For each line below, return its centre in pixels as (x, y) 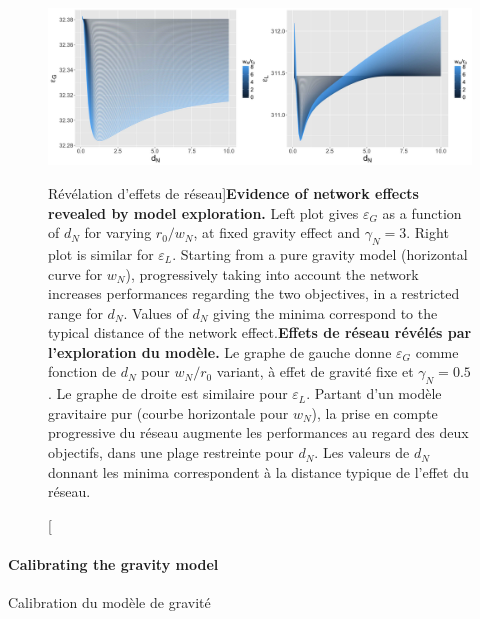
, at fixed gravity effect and (276, 232)
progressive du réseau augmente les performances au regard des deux (258, 432)
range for (75, 312)
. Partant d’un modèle (374, 393)
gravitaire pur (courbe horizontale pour (168, 412)
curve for (75, 273)
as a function (422, 212)
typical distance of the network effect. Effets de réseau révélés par (260, 332)
